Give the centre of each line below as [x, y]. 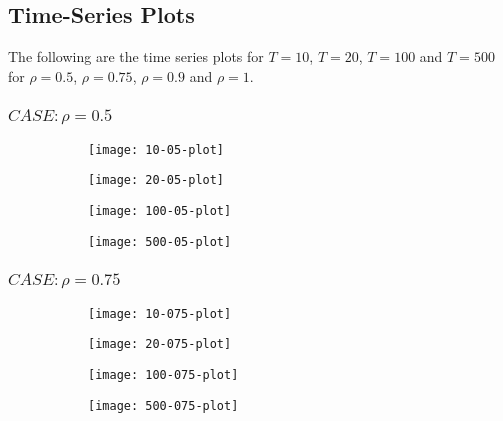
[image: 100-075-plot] [163, 374]
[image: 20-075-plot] [160, 344]
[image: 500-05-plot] [160, 241]
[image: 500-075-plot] [163, 405]
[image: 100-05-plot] [160, 211]
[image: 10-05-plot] [156, 149]
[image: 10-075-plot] [160, 313]
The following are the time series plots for [136, 56]
